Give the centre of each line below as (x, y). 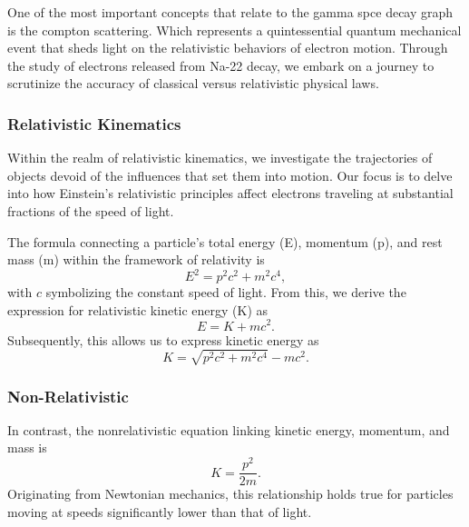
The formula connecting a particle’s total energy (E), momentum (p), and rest (225, 241)
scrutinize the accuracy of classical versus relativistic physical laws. (193, 83)
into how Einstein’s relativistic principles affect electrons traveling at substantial (230, 193)
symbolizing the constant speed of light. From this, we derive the (226, 292)
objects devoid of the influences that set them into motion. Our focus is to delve (230, 175)
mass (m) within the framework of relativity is (136, 259)
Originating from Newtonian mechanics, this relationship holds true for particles (230, 494)
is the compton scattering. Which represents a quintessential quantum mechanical (234, 30)
